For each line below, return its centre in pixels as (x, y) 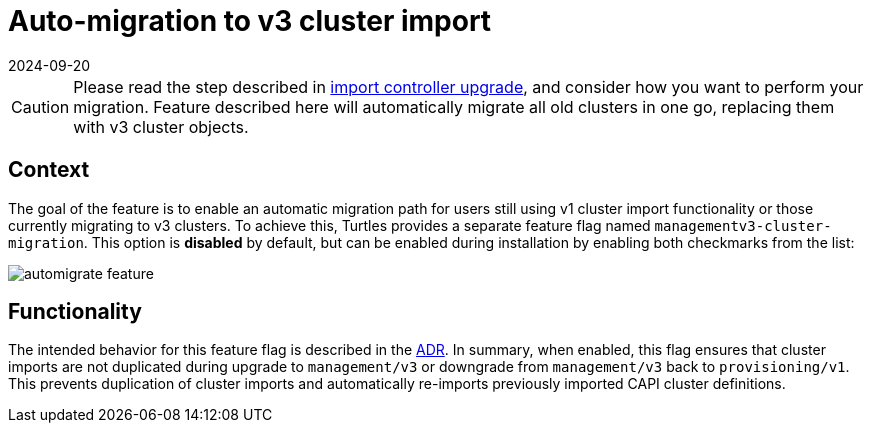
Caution (40, 106)
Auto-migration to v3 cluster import (250, 21)
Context (49, 170)
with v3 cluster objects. (161, 126)
